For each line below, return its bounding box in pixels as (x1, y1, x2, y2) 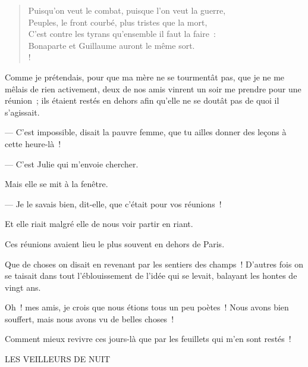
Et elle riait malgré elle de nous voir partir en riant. (5, 217, 193, 230)
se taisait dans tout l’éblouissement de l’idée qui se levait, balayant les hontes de (5, 269, 297, 282)
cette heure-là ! (5, 137, 61, 150)
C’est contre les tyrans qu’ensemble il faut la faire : (28, 27, 216, 40)
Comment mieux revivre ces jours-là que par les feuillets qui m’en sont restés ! (5, 332, 291, 345)
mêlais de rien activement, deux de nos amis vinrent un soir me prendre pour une (5, 82, 301, 95)
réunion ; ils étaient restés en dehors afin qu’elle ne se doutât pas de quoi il (5, 94, 279, 107)
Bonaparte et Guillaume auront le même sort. (28, 39, 195, 51)
